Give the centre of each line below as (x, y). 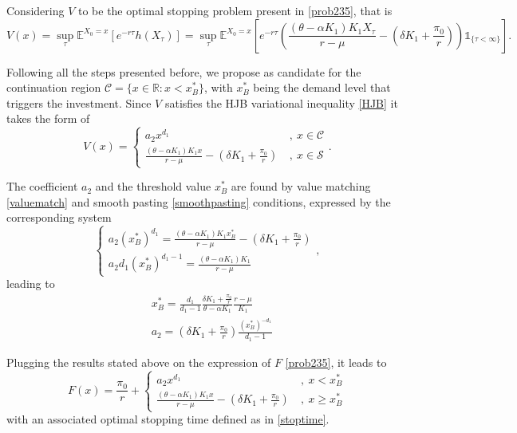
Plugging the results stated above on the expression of (139, 362)
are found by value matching (301, 186)
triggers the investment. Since (79, 102)
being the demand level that (322, 87)
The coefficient (42, 186)
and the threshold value (153, 186)
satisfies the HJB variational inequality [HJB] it (281, 102)
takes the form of (48, 118)
